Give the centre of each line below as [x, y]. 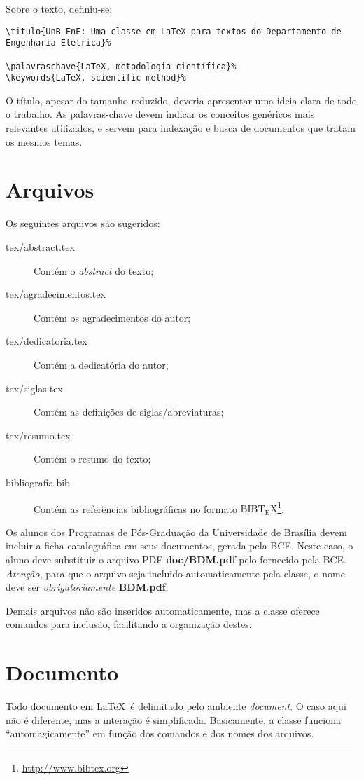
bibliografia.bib [38, 482]
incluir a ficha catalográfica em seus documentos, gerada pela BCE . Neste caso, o [180, 546]
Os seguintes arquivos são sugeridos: [83, 223]
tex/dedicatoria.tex [47, 341]
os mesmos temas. [44, 141]
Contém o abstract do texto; [94, 270]
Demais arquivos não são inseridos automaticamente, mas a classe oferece [163, 610]
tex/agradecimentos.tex [56, 294]
